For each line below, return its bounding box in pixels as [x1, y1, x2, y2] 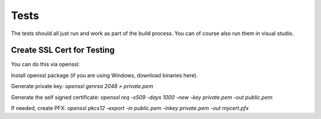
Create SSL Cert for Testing [11, 45, 115, 55]
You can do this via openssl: [11, 61, 80, 68]
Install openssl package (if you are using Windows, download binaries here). [11, 71, 199, 79]
